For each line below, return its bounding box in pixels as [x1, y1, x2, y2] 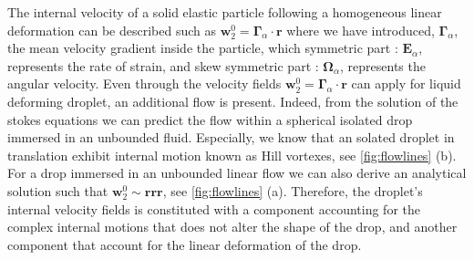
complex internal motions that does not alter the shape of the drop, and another [7, 217, 458, 236]
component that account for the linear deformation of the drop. [7, 234, 362, 254]
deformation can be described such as [7, 20, 216, 39]
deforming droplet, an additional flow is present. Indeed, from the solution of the [7, 91, 459, 110]
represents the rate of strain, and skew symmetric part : [7, 56, 319, 75]
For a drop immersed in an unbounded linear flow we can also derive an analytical [7, 163, 467, 182]
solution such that [7, 181, 108, 200]
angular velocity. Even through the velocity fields [7, 74, 282, 93]
